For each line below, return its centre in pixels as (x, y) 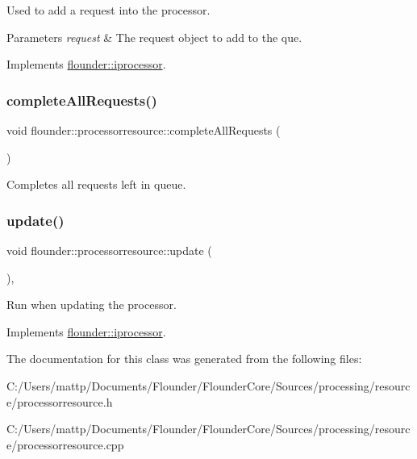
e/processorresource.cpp (65, 444)
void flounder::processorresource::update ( (109, 250)
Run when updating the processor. (92, 305)
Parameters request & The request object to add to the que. (154, 37)
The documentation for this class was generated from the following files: (184, 359)
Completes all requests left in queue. (96, 184)
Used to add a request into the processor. (108, 10)
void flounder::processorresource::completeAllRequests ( (144, 130)
